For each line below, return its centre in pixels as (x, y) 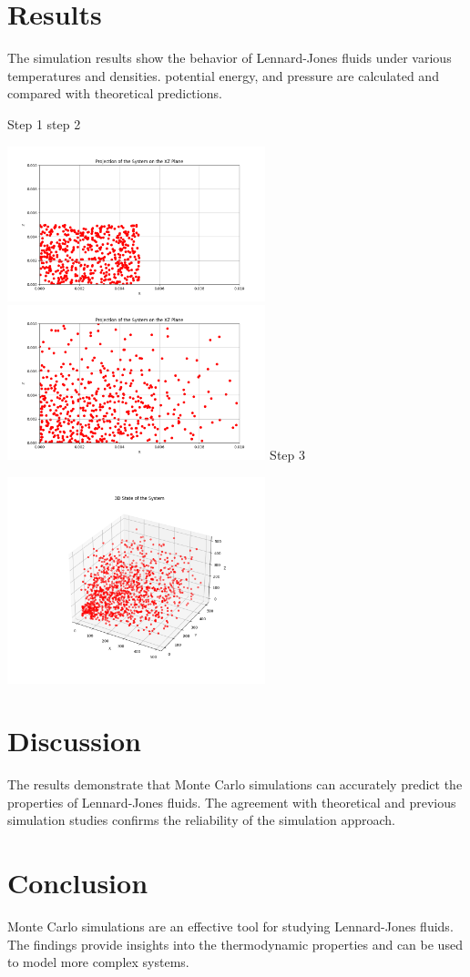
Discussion (74, 741)
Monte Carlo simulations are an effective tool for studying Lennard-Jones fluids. (230, 926)
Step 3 (288, 455)
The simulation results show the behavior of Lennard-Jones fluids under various (230, 58)
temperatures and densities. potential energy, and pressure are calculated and (223, 75)
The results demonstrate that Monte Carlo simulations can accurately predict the (235, 784)
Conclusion (78, 883)
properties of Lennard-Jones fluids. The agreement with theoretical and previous (232, 802)
